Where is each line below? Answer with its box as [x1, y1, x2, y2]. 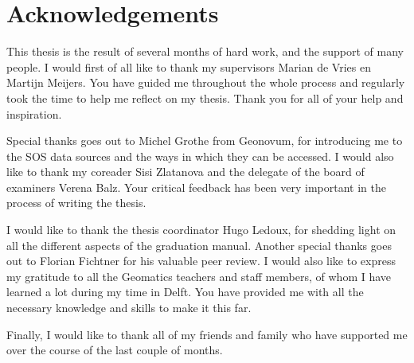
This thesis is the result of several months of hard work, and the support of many [6, 43, 404, 60]
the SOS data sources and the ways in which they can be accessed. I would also [6, 147, 394, 164]
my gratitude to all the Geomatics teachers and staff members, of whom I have [6, 267, 392, 284]
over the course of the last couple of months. [6, 342, 223, 358]
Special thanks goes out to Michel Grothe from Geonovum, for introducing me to [6, 132, 403, 149]
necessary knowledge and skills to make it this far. [6, 299, 252, 316]
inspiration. [6, 105, 62, 122]
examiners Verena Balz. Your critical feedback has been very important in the [6, 178, 386, 195]
